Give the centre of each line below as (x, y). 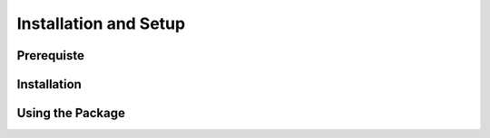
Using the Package (71, 113)
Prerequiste (51, 55)
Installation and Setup (101, 23)
